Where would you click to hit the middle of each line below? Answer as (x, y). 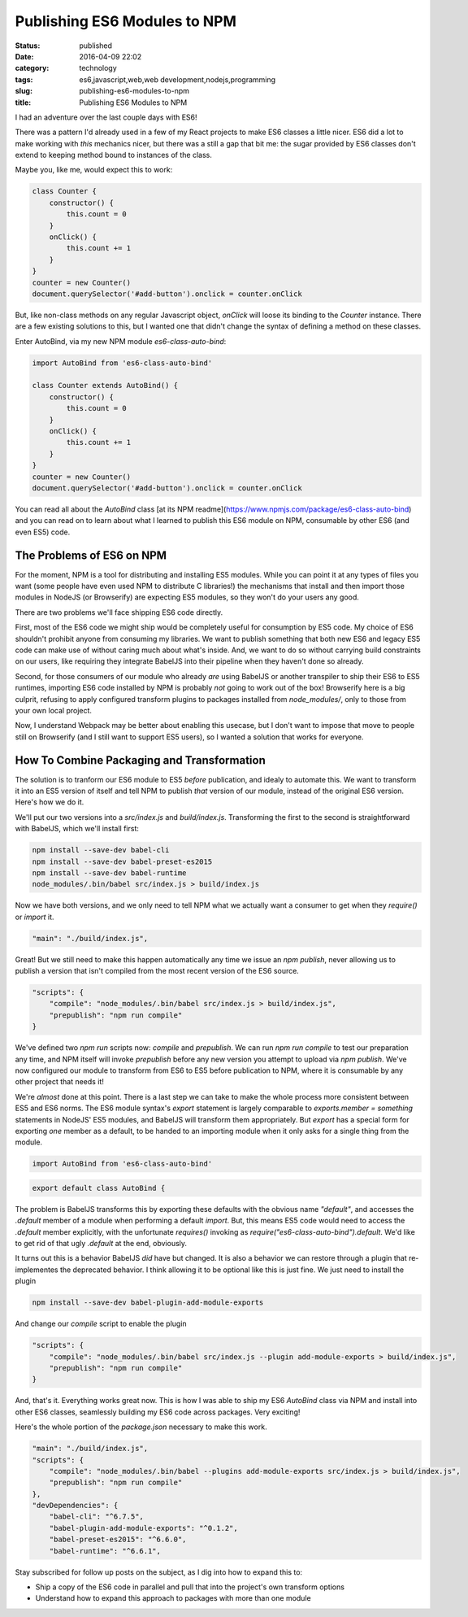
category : (32, 68)
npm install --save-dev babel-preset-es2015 (122, 861)
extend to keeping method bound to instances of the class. (114, 155)
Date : (24, 56)
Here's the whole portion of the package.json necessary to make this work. (141, 1427)
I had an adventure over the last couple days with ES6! (106, 117)
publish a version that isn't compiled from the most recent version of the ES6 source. (157, 971)
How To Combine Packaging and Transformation (140, 760)
